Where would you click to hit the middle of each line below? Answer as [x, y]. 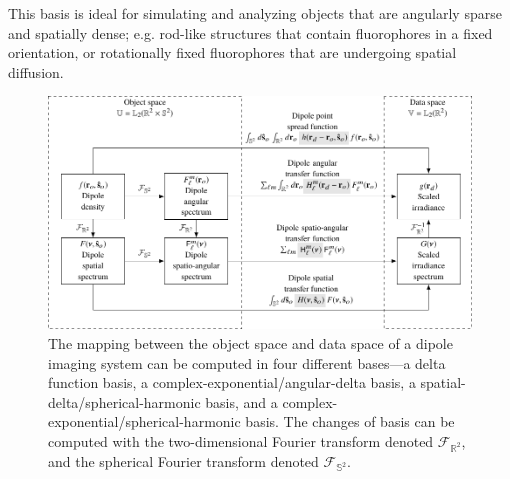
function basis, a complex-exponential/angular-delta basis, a [232, 382]
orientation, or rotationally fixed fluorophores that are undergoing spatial [232, 52]
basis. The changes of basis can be [350, 421]
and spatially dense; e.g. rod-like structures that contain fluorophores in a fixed [250, 32]
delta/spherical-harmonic [124, 401]
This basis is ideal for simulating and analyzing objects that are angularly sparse [255, 13]
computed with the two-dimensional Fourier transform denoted [241, 440]
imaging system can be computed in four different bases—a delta [247, 362]
